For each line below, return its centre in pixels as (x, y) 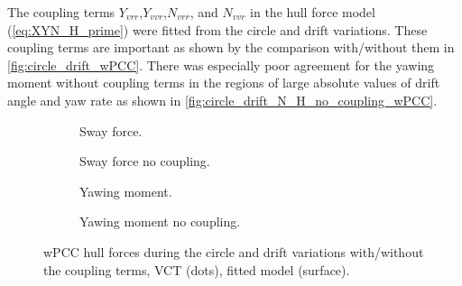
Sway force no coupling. (145, 161)
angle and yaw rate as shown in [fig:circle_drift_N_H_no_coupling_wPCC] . (222, 100)
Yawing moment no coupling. (160, 221)
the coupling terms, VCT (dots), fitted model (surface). (197, 269)
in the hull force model (313, 12)
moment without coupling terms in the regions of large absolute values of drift (224, 83)
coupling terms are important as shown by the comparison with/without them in (231, 47)
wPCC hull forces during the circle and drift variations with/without (234, 251)
